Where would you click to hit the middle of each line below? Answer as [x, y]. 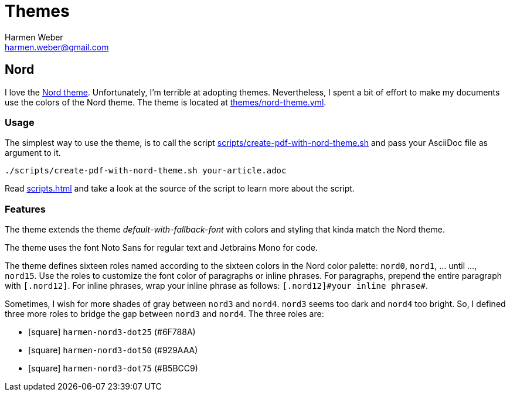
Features [25, 209]
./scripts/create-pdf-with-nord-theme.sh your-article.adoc [146, 171]
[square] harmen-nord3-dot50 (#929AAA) [113, 350]
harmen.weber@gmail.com [57, 47]
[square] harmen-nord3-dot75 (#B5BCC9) [113, 368]
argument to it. [33, 153]
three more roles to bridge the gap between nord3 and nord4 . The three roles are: [164, 314]
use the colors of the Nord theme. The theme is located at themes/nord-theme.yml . [166, 102]
